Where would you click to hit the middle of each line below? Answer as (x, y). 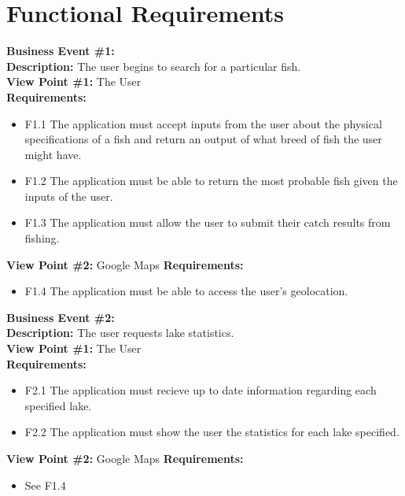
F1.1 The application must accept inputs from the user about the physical (203, 123)
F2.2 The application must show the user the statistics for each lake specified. (212, 432)
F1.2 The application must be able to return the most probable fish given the (211, 181)
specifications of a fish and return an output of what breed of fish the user (203, 139)
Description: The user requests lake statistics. (120, 333)
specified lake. (58, 405)
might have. (53, 154)
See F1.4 (45, 485)
